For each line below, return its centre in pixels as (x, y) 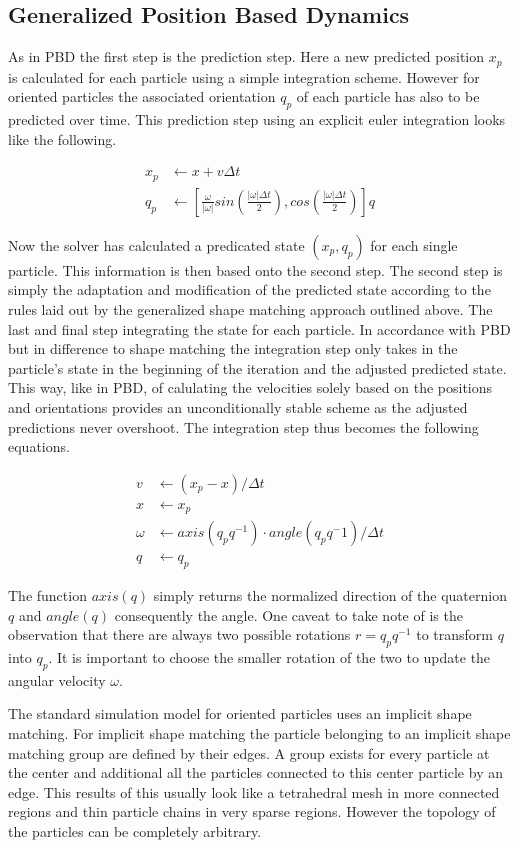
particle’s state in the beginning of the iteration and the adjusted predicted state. (257, 367)
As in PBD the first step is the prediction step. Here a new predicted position (246, 56)
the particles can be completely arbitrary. (135, 831)
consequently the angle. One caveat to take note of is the (288, 614)
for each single (414, 244)
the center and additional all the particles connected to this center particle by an (255, 772)
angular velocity (57, 679)
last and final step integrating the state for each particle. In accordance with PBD (259, 328)
